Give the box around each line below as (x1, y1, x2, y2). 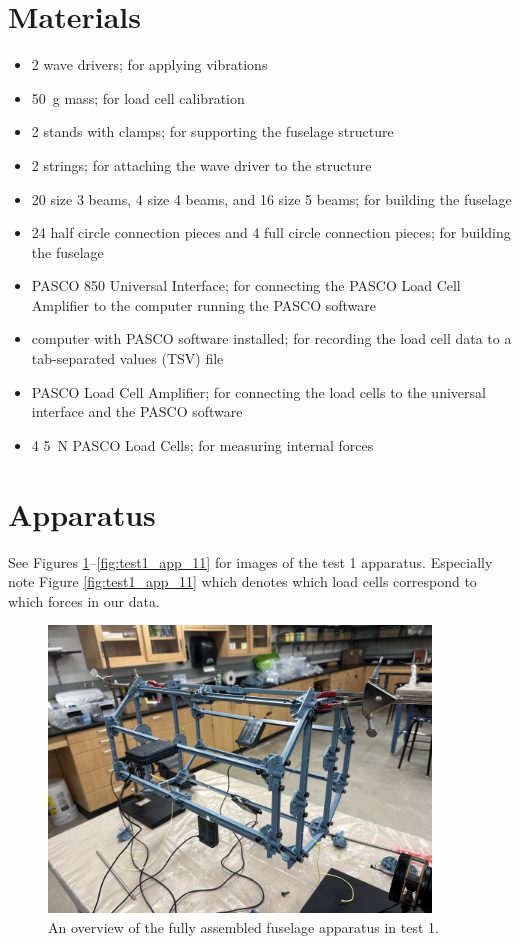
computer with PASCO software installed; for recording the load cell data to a (31, 328, 512, 349)
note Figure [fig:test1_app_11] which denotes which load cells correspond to (8, 571, 477, 592)
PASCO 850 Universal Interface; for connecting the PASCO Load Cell (31, 275, 461, 296)
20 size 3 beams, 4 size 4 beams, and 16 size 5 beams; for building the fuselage (31, 188, 512, 209)
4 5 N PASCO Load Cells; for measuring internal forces (31, 434, 374, 455)
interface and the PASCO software (31, 401, 243, 422)
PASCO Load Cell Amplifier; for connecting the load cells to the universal (31, 381, 486, 402)
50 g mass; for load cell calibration (31, 87, 245, 108)
